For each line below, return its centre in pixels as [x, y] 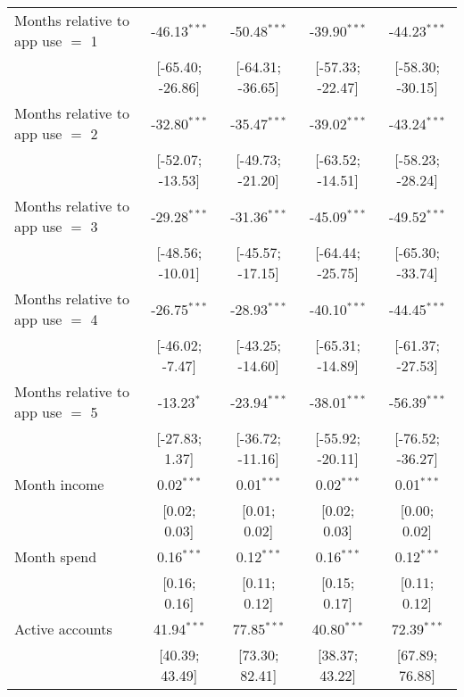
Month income [59, 484]
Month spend [56, 556]
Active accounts [63, 629]
